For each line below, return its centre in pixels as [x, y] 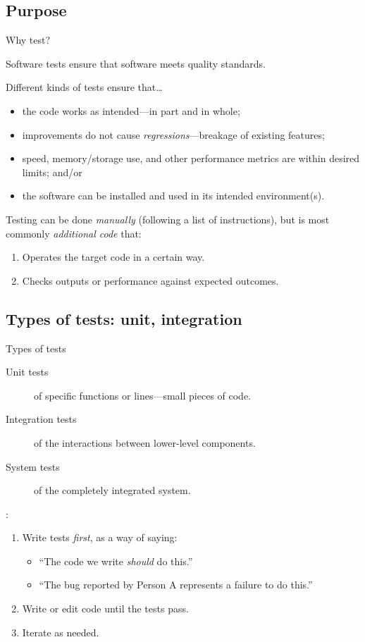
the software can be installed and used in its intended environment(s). [173, 196]
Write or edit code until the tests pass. [105, 609]
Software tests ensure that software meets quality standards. [136, 63]
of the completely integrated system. [112, 490]
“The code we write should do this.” [116, 561]
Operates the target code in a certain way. [113, 257]
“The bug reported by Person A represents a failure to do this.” [176, 585]
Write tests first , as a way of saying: [100, 537]
